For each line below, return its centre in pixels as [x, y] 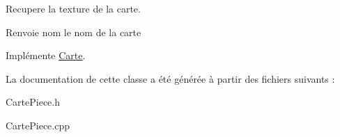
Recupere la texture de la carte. [73, 8]
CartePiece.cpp [38, 125]
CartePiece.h [33, 102]
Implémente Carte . [46, 55]
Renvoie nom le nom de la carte [74, 32]
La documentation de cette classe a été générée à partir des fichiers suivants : [170, 78]
